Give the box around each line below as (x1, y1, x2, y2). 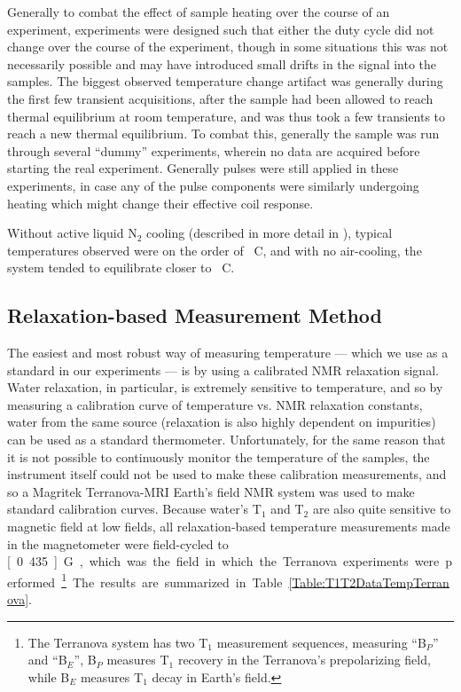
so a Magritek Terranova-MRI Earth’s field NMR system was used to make (7, 482, 415, 500)
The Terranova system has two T (27, 633, 208, 651)
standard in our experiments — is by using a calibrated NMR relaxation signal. (7, 360, 439, 379)
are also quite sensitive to (312, 499, 451, 518)
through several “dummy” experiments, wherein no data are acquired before (7, 141, 420, 160)
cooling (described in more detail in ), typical (145, 224, 393, 242)
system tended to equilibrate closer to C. (7, 258, 235, 277)
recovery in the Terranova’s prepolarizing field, (177, 650, 431, 669)
